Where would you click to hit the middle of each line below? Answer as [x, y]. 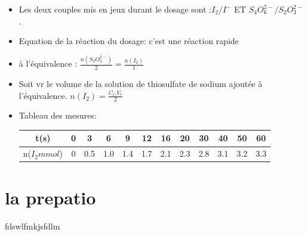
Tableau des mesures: [58, 115]
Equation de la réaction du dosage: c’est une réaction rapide [129, 41]
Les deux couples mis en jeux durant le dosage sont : [115, 9]
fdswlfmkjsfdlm [33, 226]
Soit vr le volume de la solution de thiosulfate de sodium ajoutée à [141, 83]
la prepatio [50, 197]
